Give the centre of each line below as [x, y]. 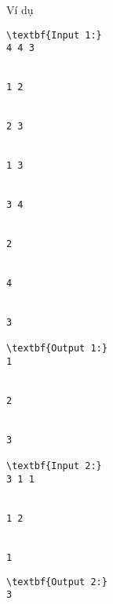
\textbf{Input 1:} [54, 35]
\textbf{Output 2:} [57, 582]
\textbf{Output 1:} [57, 349]
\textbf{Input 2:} [54, 466]
